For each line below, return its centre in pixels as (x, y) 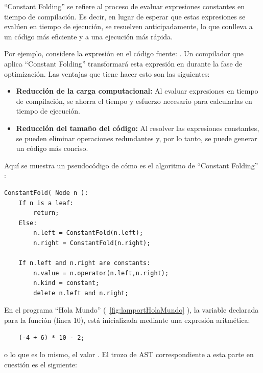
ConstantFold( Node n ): (46, 193)
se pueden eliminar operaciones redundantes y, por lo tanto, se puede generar (137, 138)
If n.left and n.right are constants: (85, 263)
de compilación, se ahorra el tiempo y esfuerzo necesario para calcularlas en (134, 101)
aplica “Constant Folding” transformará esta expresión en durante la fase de (123, 63)
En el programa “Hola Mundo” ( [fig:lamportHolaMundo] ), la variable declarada (131, 310)
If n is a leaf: (46, 203)
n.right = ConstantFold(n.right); (92, 243)
